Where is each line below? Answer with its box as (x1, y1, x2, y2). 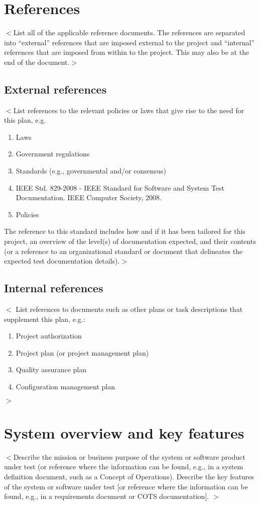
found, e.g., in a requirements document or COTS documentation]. (4, 491, 209, 501)
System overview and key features (4, 422, 244, 443)
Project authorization (16, 330, 82, 341)
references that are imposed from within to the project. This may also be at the (4, 47, 249, 57)
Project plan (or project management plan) (16, 347, 149, 358)
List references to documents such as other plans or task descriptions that (16, 304, 243, 314)
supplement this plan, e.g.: (4, 313, 85, 324)
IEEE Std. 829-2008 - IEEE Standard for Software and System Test (16, 182, 225, 193)
